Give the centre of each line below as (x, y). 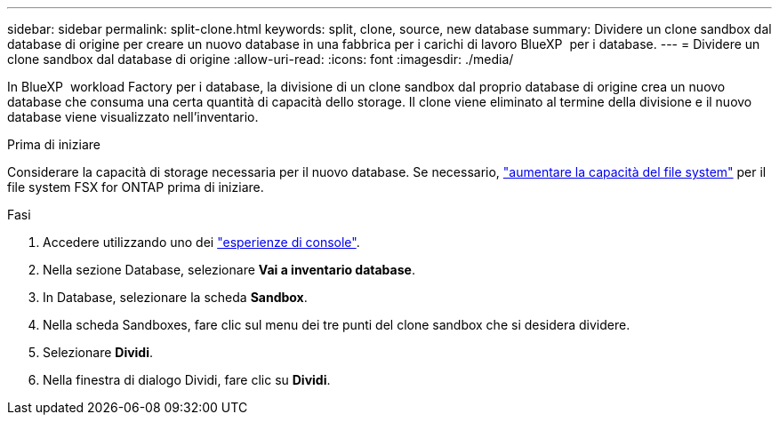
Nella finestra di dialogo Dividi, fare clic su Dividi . (187, 380)
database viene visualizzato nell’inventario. (133, 117)
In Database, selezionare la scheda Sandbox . (175, 297)
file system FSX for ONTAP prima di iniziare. (136, 187)
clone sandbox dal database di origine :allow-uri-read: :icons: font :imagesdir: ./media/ (261, 59)
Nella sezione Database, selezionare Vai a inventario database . (229, 270)
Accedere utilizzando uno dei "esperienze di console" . (201, 242)
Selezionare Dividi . (98, 352)
